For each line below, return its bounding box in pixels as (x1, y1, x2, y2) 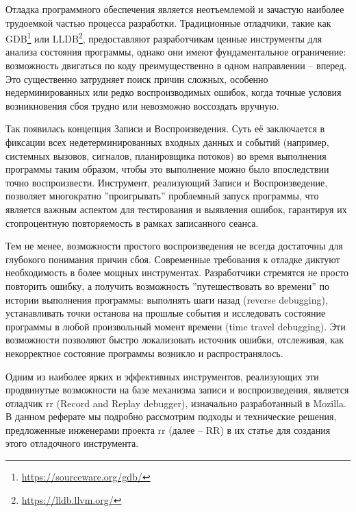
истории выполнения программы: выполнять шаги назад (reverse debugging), (5, 292, 328, 306)
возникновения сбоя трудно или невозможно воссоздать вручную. (5, 98, 279, 112)
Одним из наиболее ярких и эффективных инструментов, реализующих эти (5, 369, 319, 383)
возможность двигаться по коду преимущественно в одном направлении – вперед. (5, 58, 347, 73)
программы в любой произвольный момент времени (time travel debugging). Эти (5, 319, 346, 333)
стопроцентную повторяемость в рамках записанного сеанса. (5, 215, 259, 230)
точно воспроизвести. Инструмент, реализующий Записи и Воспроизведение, (5, 175, 328, 189)
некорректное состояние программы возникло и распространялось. (5, 345, 283, 360)
